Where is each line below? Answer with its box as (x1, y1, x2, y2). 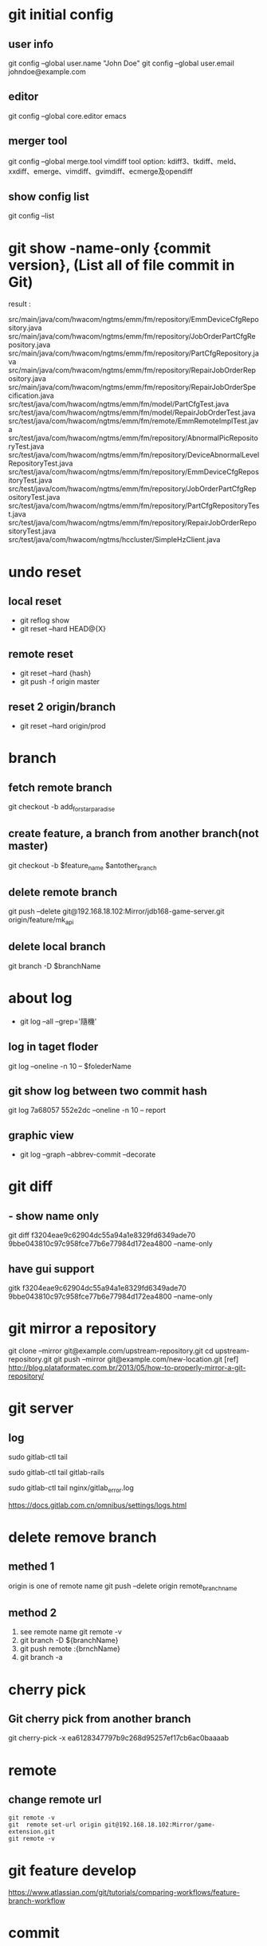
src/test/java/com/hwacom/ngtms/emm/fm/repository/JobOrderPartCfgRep (8, 484, 257, 493)
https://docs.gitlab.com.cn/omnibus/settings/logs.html (8, 1500, 187, 1510)
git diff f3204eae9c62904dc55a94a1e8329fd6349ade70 (8, 1230, 196, 1240)
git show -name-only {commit (8, 239, 211, 257)
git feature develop (8, 1861, 137, 1879)
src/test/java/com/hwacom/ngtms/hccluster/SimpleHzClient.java (8, 535, 221, 544)
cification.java (8, 391, 54, 400)
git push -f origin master (19, 677, 100, 686)
